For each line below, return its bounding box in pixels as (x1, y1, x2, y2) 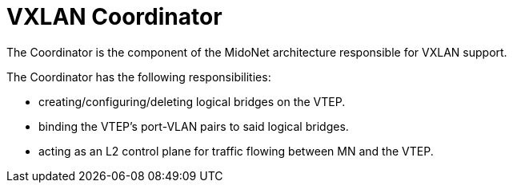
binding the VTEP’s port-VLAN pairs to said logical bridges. (38, 119, 349, 133)
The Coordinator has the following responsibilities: (6, 69, 271, 84)
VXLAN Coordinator (6, 3, 222, 30)
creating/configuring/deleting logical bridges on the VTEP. (38, 94, 346, 108)
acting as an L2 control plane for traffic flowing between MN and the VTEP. (38, 144, 434, 158)
